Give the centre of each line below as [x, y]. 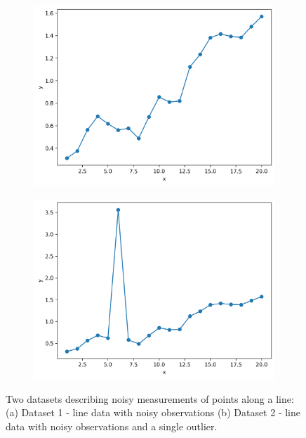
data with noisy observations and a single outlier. [112, 426]
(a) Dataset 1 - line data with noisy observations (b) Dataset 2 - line [153, 412]
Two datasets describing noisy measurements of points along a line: [150, 398]
